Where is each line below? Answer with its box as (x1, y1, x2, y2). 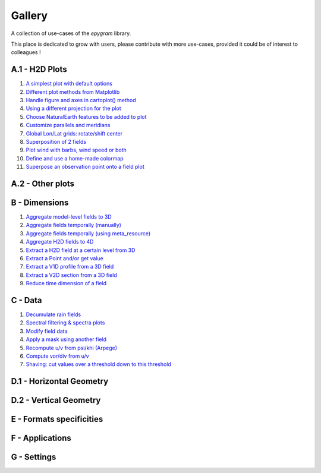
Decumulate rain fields (26, 311, 81, 318)
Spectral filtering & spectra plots (26, 319, 105, 326)
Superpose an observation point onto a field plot (26, 163, 145, 171)
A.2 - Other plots (11, 178, 74, 188)
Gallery (11, 9, 48, 22)
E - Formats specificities (11, 414, 103, 424)
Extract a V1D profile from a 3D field (26, 263, 114, 270)
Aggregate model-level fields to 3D (26, 213, 112, 220)
